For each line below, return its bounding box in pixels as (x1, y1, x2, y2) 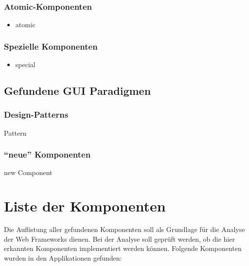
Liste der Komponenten (4, 196, 166, 216)
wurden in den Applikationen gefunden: (4, 252, 122, 263)
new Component (4, 167, 53, 177)
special (15, 59, 36, 70)
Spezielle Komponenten (4, 40, 98, 52)
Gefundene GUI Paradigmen (4, 83, 151, 98)
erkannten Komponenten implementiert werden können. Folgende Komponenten (4, 243, 242, 253)
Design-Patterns (4, 108, 69, 121)
